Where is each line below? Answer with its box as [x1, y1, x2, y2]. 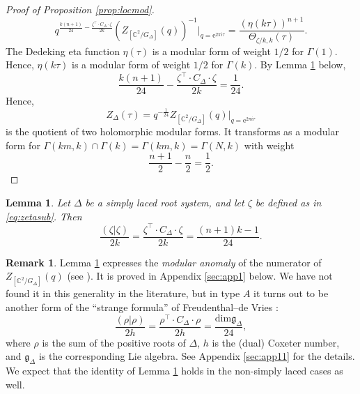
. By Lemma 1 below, [254, 57, 346, 72]
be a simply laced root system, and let [85, 195, 244, 209]
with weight [244, 137, 295, 152]
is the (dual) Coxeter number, [212, 335, 340, 349]
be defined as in [255, 195, 322, 209]
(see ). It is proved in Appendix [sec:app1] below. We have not [67, 268, 333, 283]
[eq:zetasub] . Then [6, 209, 82, 223]
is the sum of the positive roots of [42, 335, 186, 349]
